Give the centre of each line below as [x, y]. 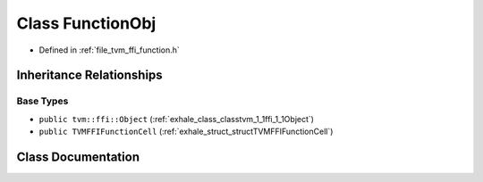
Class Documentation [78, 157]
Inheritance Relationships [89, 75]
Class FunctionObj [86, 23]
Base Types [42, 101]
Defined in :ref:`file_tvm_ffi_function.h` [110, 50]
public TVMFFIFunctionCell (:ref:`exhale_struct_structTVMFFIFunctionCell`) [186, 132]
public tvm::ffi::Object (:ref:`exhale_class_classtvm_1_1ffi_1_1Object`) [177, 119]
